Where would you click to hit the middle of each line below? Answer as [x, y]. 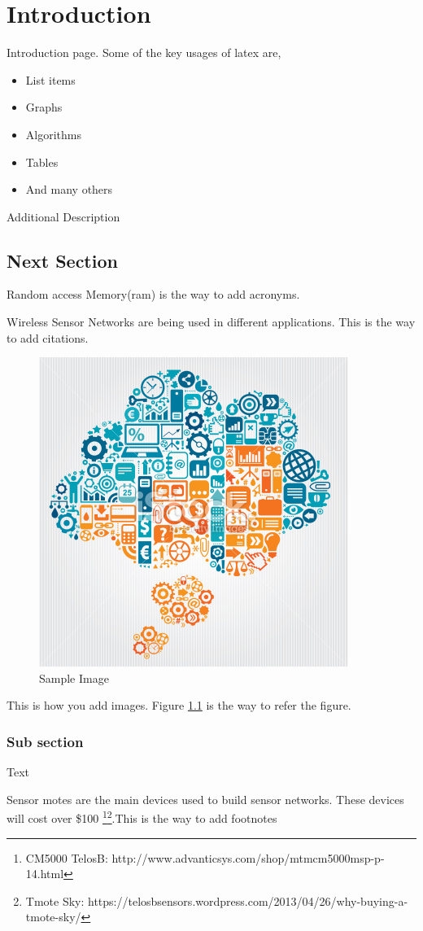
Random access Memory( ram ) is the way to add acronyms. [153, 294]
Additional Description [63, 216]
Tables [42, 162]
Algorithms [53, 134]
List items [50, 79]
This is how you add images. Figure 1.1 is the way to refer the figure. [179, 705]
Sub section [45, 741]
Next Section [62, 260]
